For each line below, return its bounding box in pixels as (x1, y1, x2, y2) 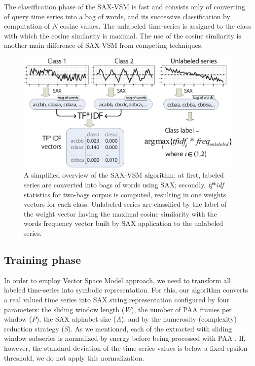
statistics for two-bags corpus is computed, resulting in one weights (24, 189, 226, 199)
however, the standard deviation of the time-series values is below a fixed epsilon (4, 342, 248, 353)
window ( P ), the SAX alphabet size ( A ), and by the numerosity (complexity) (4, 314, 237, 324)
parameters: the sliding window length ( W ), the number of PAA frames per (4, 304, 232, 314)
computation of (4, 21, 50, 31)
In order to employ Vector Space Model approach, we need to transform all (4, 275, 231, 285)
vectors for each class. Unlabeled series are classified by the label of (24, 199, 227, 209)
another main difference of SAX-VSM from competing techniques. (4, 40, 203, 50)
